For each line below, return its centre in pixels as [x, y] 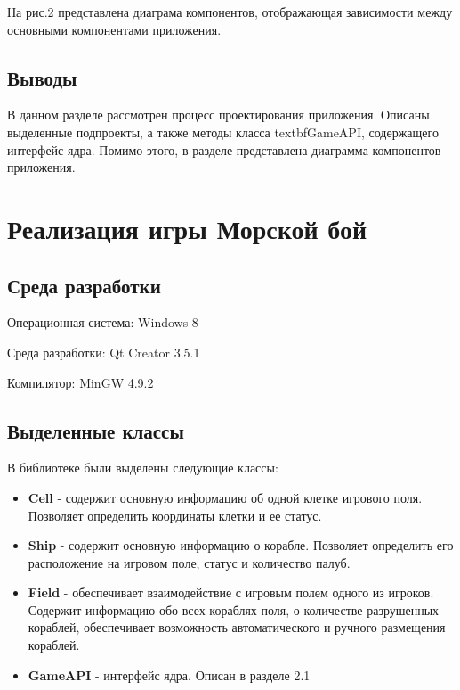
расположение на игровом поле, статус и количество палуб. [189, 562]
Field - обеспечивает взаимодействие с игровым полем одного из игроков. [231, 592]
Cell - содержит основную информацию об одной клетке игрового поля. [225, 497]
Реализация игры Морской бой [187, 228]
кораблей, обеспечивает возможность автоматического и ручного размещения [237, 627]
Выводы [42, 77]
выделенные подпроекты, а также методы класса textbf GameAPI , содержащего [223, 131]
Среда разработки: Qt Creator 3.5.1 [104, 352]
